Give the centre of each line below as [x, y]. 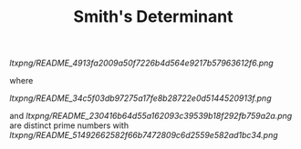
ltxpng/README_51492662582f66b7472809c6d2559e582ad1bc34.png [144, 135]
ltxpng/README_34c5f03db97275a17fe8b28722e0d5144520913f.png [140, 98]
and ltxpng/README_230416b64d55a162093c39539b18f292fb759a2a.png [151, 116]
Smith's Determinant [153, 17]
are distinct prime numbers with [69, 125]
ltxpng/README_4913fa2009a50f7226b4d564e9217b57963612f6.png [141, 63]
